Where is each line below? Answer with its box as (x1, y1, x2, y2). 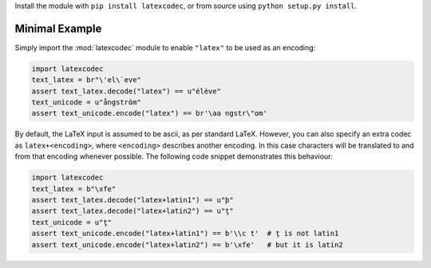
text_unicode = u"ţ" (31, 218, 112, 227)
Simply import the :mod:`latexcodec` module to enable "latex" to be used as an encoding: (14, 42, 316, 52)
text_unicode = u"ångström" (31, 98, 141, 107)
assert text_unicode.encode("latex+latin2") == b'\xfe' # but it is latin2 (31, 240, 343, 249)
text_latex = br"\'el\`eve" (31, 76, 141, 85)
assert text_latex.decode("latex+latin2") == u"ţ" (31, 207, 235, 215)
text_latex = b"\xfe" (31, 184, 117, 193)
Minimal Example (14, 22, 102, 35)
